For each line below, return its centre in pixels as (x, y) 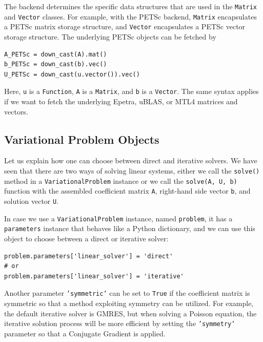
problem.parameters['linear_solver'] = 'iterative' (94, 276)
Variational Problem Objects (82, 139)
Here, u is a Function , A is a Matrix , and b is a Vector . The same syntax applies (131, 91)
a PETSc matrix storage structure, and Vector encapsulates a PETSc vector (125, 26)
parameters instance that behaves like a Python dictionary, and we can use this (130, 228)
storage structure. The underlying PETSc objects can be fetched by (110, 36)
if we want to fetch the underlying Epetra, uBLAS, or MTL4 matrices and (121, 101)
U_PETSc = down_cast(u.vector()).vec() (72, 74)
